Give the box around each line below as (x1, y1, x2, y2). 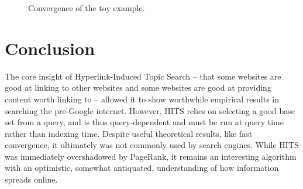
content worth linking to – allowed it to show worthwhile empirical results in (5, 92, 279, 105)
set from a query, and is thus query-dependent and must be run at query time (5, 116, 284, 128)
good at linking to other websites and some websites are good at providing (5, 81, 271, 94)
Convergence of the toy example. (28, 2, 145, 13)
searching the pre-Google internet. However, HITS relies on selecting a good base (5, 104, 295, 116)
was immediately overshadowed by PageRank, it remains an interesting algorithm (5, 150, 297, 162)
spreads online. (5, 173, 58, 185)
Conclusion (5, 36, 95, 60)
